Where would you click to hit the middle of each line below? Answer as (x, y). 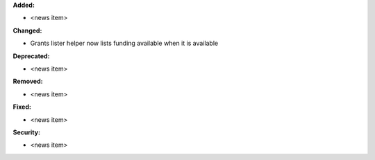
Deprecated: (31, 56)
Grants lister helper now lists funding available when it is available (124, 43)
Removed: (28, 81)
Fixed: (22, 107)
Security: (27, 132)
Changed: (27, 30)
